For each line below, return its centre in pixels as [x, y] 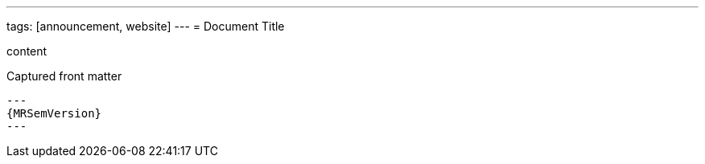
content [27, 51]
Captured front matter [64, 76]
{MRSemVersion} [54, 113]
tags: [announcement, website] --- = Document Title [146, 26]
